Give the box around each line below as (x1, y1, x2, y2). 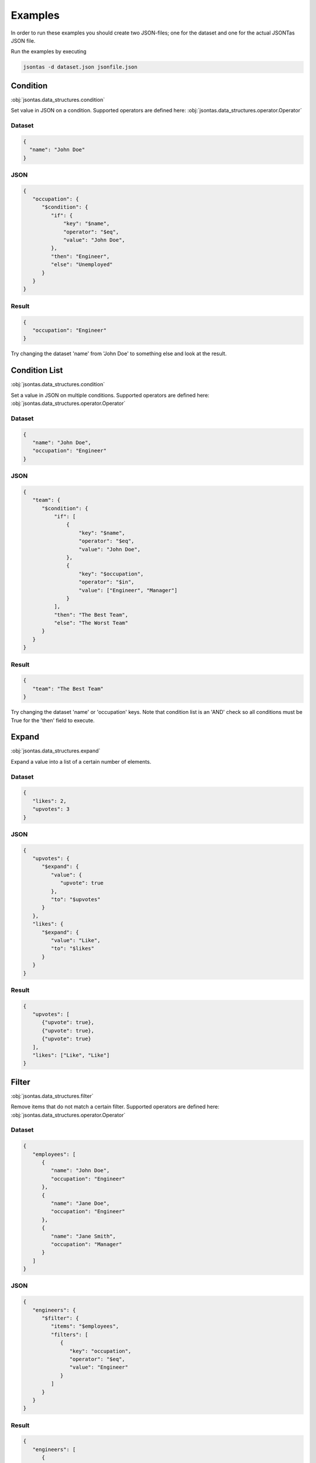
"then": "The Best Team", (53, 612, 129, 618)
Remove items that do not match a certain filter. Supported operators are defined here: (11, 1103, 219, 1110)
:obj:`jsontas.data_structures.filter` (11, 1092, 94, 1100)
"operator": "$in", (78, 579, 135, 585)
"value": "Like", (50, 937, 101, 943)
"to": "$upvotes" (50, 896, 101, 903)
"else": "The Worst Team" (53, 620, 129, 626)
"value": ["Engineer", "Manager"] (78, 587, 178, 593)
